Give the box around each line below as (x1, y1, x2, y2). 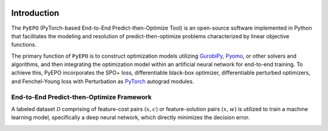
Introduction (11, 8, 60, 18)
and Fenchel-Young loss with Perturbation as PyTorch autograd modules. (11, 78, 194, 85)
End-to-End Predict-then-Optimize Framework (11, 93, 152, 101)
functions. (11, 41, 36, 49)
